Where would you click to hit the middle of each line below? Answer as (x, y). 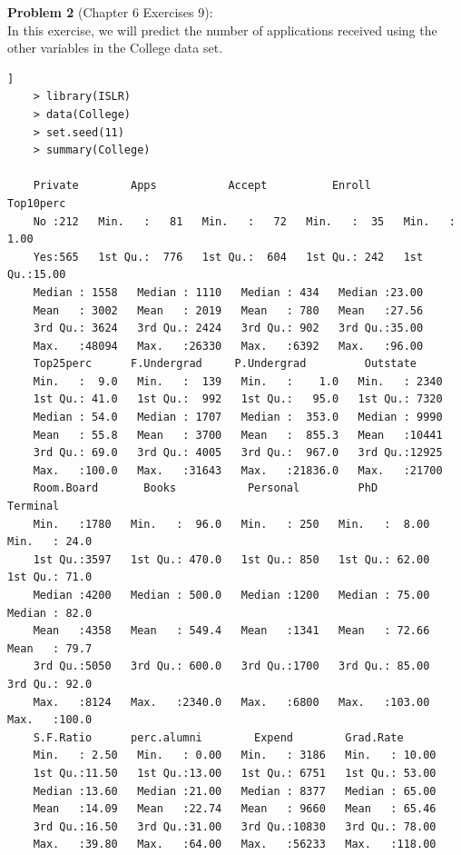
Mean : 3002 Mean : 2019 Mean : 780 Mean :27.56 (228, 310)
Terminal (34, 507)
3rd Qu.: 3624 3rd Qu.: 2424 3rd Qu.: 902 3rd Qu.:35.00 (228, 328)
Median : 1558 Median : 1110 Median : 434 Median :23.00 (228, 292)
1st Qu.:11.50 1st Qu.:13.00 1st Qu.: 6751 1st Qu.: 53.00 (235, 773)
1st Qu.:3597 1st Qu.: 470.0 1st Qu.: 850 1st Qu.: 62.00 (231, 559)
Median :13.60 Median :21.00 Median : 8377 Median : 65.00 (235, 791)
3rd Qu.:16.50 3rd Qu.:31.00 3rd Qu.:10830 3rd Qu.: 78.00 (235, 826)
